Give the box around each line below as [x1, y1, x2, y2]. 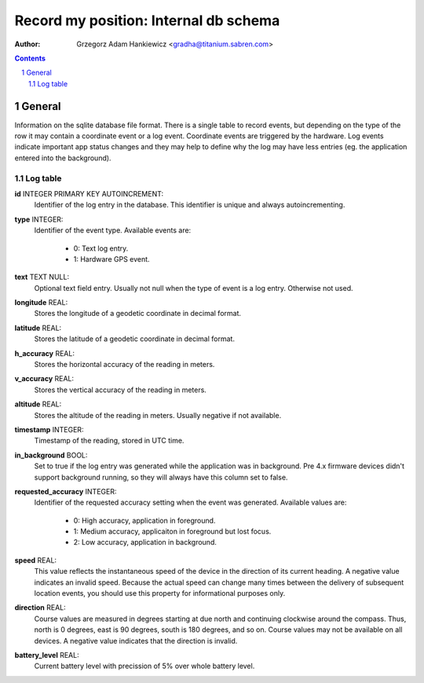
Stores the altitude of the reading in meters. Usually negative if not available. [34, 410, 282, 420]
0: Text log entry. [73, 244, 129, 253]
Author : [14, 39, 41, 49]
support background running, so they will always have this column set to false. [34, 472, 288, 482]
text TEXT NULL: [14, 272, 70, 282]
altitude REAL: [14, 399, 62, 409]
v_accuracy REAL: [14, 374, 75, 384]
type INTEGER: [14, 215, 64, 224]
